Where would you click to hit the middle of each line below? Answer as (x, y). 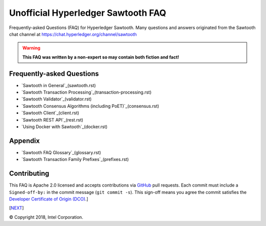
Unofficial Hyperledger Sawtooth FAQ (88, 13)
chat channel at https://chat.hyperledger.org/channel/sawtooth (73, 34)
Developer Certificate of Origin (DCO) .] (49, 199)
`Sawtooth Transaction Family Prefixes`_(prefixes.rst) (75, 160)
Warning (31, 48)
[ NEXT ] (17, 208)
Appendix (24, 141)
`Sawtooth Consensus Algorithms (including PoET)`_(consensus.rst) (90, 106)
